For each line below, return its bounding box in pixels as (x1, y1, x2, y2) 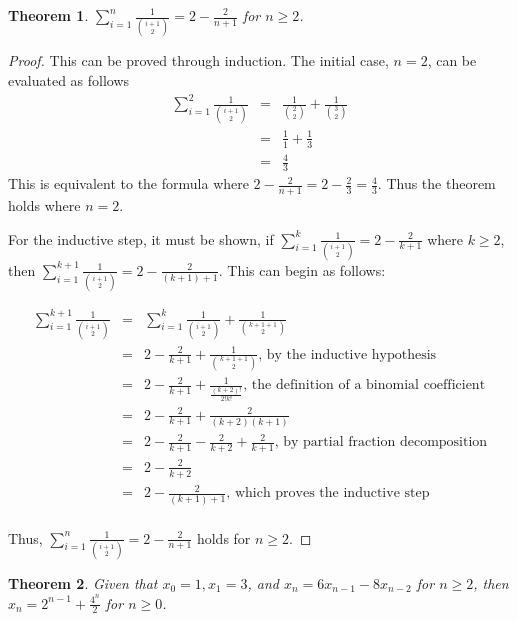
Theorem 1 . (8, 5, 89, 25)
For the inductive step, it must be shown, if (8, 228, 274, 249)
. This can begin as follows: (218, 259, 386, 280)
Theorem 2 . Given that (8, 572, 158, 593)
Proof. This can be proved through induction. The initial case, (8, 50, 389, 71)
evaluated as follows (8, 69, 130, 90)
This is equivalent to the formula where (8, 173, 249, 194)
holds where (8, 194, 81, 215)
